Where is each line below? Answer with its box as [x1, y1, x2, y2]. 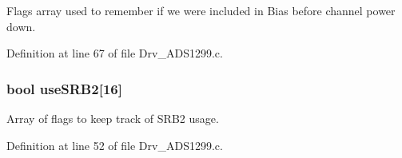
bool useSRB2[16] [6, 78, 122, 98]
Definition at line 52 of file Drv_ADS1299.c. [6, 136, 223, 153]
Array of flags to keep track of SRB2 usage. [6, 110, 219, 126]
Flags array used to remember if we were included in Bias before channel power [6, 2, 396, 18]
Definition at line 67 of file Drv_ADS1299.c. [6, 45, 223, 61]
